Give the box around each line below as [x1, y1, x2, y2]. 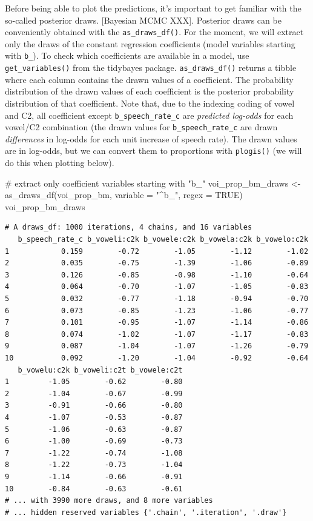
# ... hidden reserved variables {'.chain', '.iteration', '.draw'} [5, 508, 287, 517]
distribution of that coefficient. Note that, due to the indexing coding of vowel [5, 96, 295, 109]
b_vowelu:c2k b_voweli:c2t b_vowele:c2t [18, 365, 183, 374]
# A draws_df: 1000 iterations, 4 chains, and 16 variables [5, 223, 252, 232]
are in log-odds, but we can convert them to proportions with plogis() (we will [5, 144, 302, 157]
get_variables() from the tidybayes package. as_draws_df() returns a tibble [5, 61, 297, 74]
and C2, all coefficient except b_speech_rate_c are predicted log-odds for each [5, 108, 294, 121]
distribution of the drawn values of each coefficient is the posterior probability [5, 85, 294, 98]
